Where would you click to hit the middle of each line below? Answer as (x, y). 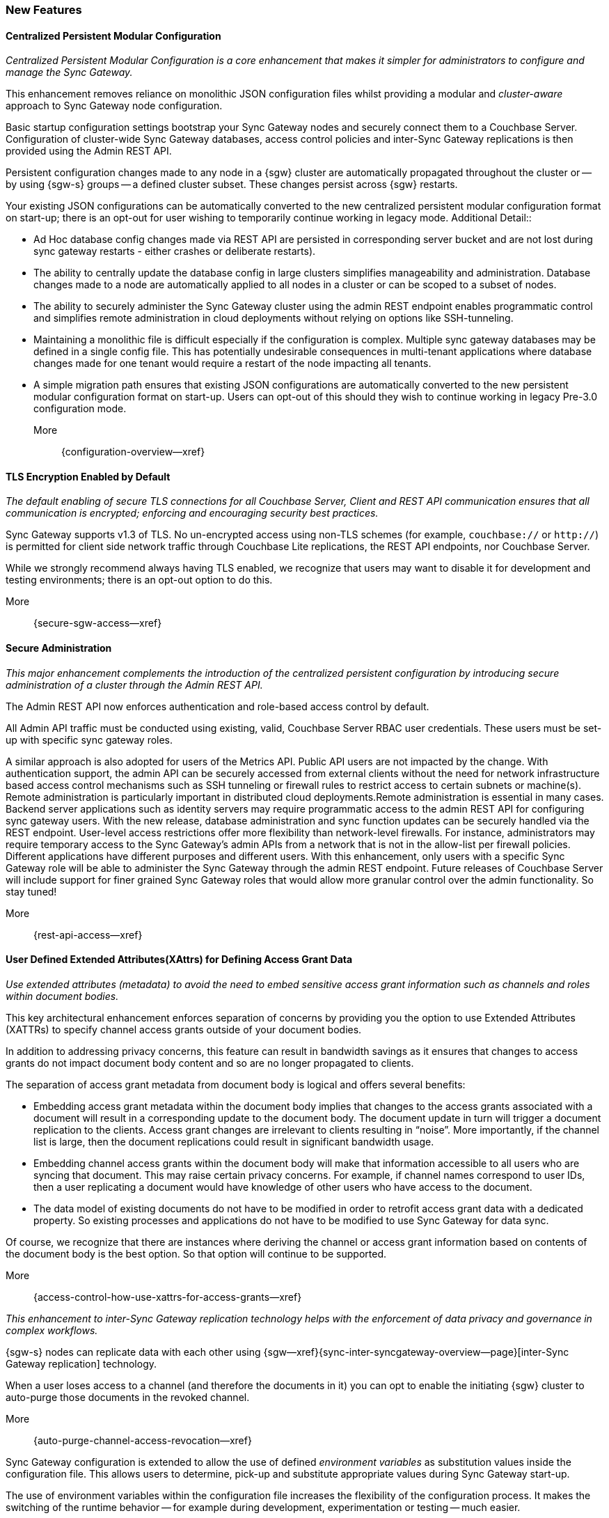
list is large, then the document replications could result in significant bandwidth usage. (234, 1141)
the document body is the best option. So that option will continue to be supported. (196, 1253)
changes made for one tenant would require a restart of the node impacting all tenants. (232, 363)
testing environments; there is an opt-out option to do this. (139, 580)
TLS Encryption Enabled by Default (88, 476)
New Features (44, 10)
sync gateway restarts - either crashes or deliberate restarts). (175, 251)
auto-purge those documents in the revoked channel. (128, 1397)
